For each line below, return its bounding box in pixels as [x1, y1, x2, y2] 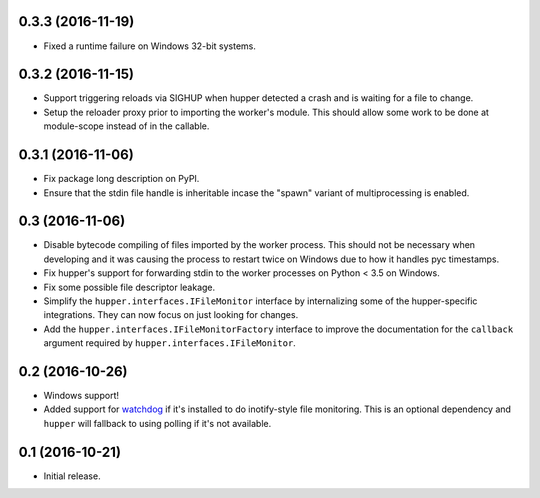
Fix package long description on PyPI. [43, 173, 200, 185]
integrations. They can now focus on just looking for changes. [43, 309, 299, 321]
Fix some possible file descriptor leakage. [43, 281, 216, 293]
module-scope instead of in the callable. [43, 120, 210, 132]
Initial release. [43, 470, 101, 482]
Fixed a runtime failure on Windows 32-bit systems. [43, 40, 257, 52]
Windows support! [43, 390, 120, 402]
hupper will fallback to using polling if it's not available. [43, 417, 272, 429]
